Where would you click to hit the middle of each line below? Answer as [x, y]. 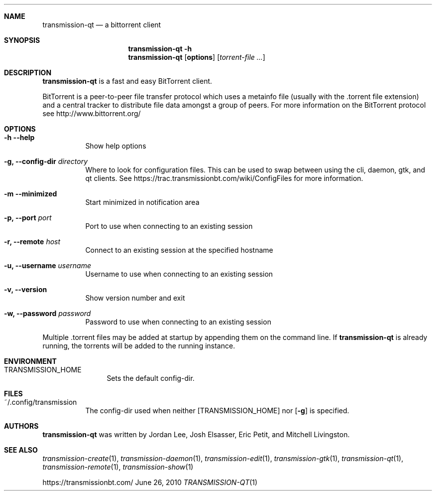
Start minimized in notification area [142, 202]
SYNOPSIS [22, 40]
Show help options [116, 146]
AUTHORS [21, 426]
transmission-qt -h [160, 49]
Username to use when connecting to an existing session [179, 274]
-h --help [19, 137]
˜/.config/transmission [41, 402]
